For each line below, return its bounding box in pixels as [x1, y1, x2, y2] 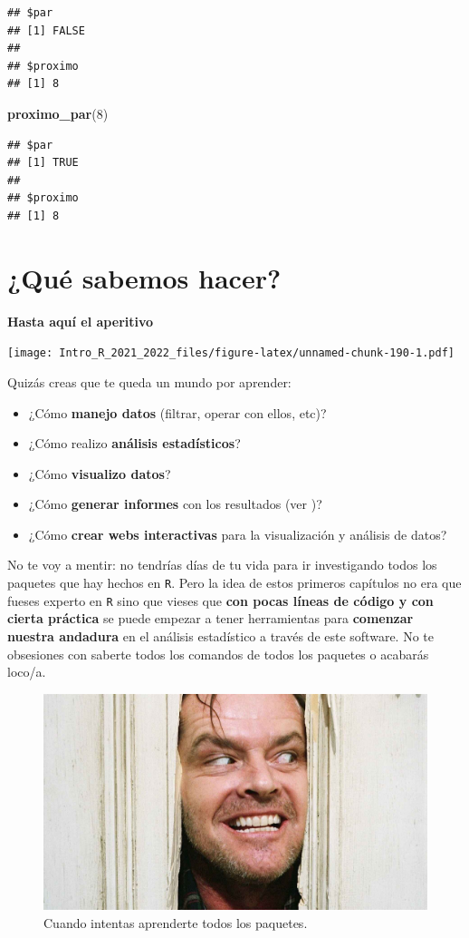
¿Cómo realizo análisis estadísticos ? [28, 434, 241, 453]
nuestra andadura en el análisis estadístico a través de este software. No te [7, 626, 434, 645]
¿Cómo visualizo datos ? [28, 464, 171, 483]
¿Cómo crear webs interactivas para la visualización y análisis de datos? [28, 524, 447, 543]
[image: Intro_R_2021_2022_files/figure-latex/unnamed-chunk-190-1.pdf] [7, 347, 455, 360]
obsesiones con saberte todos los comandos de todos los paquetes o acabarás [7, 644, 429, 663]
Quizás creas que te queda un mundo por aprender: [7, 372, 292, 391]
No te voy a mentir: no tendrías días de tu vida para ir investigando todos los [7, 555, 437, 574]
